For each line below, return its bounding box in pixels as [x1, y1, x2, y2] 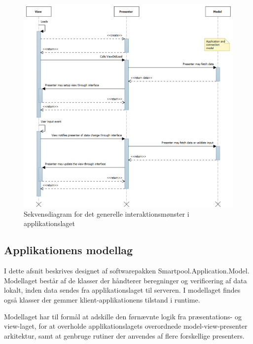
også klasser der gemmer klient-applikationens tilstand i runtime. [4, 294, 200, 305]
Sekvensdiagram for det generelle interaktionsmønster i [24, 208, 189, 219]
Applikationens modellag [4, 242, 133, 258]
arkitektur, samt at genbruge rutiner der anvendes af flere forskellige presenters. [4, 330, 245, 341]
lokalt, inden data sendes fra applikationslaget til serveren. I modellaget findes [4, 285, 241, 295]
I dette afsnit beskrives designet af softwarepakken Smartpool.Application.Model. [4, 266, 250, 276]
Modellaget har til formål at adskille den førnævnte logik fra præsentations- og [4, 311, 242, 321]
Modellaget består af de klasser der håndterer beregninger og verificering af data [4, 275, 247, 285]
